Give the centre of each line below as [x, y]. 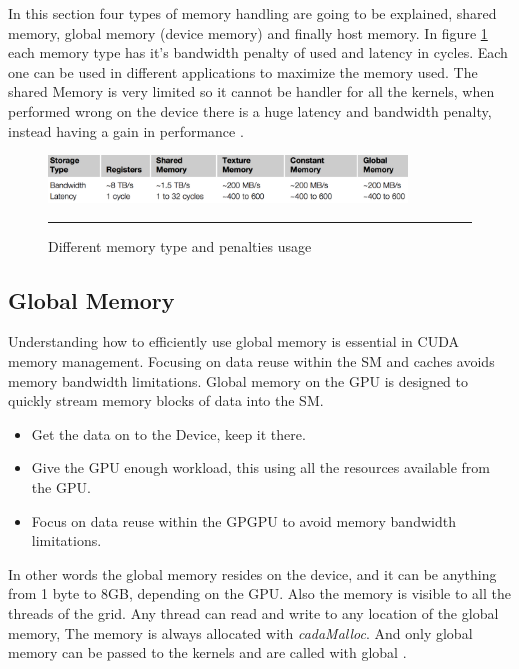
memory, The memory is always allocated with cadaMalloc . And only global [240, 632]
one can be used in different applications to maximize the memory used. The [243, 71]
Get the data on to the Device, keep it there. [168, 433]
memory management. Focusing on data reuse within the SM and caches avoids [251, 361]
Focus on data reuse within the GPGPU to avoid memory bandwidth [243, 520]
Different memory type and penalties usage [180, 245]
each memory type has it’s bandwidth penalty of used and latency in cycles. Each [258, 52]
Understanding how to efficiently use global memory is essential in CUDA [233, 341]
